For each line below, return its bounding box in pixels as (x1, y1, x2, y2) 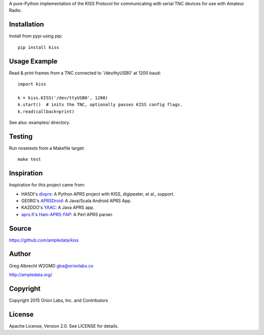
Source (9, 224, 32, 232)
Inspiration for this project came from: (9, 182, 86, 188)
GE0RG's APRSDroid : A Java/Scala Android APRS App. (21, 198, 132, 203)
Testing (9, 132, 33, 140)
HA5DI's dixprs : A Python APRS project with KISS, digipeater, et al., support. (21, 191, 175, 197)
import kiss (18, 81, 46, 87)
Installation (9, 20, 44, 29)
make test (18, 156, 41, 162)
